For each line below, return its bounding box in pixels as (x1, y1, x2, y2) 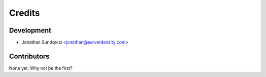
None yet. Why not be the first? (9, 65, 73, 71)
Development (9, 26, 52, 35)
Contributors (9, 52, 50, 60)
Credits (9, 7, 40, 18)
